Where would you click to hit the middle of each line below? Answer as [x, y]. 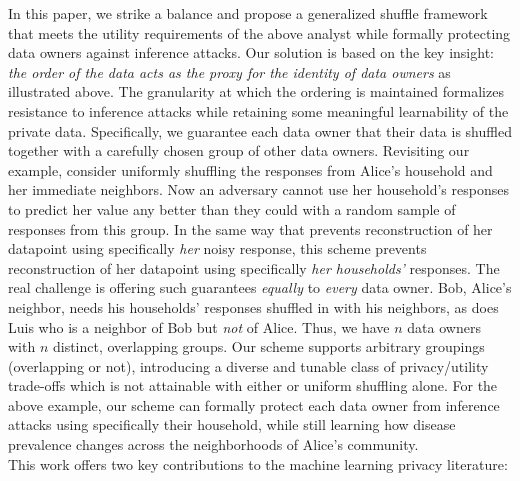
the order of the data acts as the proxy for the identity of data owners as [229, 71]
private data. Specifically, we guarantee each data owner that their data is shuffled [260, 130]
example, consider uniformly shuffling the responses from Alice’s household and [250, 169]
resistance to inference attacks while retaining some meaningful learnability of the [258, 110]
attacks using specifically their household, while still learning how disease [232, 424]
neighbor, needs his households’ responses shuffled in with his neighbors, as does [253, 306]
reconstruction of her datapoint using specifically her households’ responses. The [254, 267]
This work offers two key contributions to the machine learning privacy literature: [258, 463]
